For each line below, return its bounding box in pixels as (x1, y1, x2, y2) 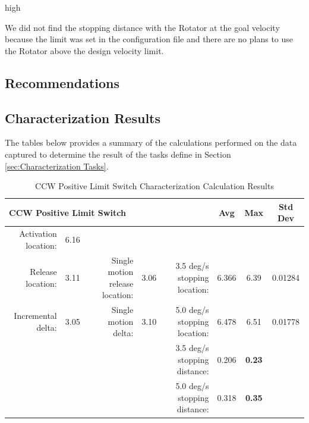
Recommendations (5, 73, 119, 92)
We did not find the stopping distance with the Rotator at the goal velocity (5, 21, 280, 33)
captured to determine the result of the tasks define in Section (5, 148, 231, 160)
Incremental (14, 309, 57, 322)
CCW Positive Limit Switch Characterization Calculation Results (35, 180, 274, 192)
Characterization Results (5, 108, 160, 127)
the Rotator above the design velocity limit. (5, 44, 164, 57)
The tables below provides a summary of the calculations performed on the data (5, 136, 297, 149)
